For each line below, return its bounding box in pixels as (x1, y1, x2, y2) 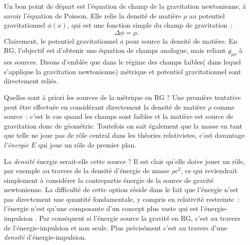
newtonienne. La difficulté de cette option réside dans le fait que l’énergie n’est (4, 184, 238, 195)
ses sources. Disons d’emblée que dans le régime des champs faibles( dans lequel (4, 57, 241, 67)
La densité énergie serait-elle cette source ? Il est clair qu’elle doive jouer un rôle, (4, 156, 245, 166)
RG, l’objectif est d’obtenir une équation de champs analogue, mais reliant (4, 45, 226, 55)
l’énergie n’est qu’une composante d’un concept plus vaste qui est (4, 203, 198, 213)
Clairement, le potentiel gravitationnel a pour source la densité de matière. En (4, 35, 237, 46)
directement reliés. (4, 76, 58, 86)
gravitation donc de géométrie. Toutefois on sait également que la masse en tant (4, 120, 242, 131)
